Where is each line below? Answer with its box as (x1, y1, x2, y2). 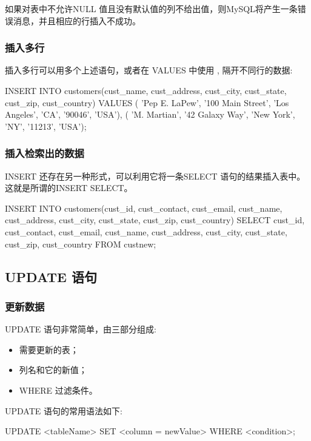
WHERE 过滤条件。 (19, 383, 98, 396)
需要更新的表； (19, 343, 79, 355)
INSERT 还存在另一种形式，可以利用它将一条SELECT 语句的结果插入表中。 (5, 169, 306, 182)
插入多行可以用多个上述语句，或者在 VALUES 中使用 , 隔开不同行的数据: (5, 64, 293, 76)
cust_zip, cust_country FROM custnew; (5, 237, 156, 250)
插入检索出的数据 (5, 146, 84, 161)
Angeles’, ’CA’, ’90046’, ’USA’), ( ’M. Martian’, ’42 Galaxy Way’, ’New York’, (5, 108, 295, 121)
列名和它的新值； (19, 363, 87, 376)
